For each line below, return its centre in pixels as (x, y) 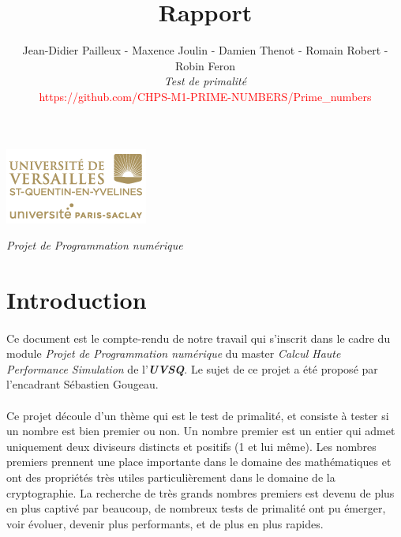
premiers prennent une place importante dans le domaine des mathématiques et (199, 462)
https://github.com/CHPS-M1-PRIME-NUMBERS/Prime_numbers (205, 96)
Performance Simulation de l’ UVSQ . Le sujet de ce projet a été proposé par (192, 368)
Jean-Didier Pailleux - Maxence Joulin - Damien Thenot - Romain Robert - (205, 50)
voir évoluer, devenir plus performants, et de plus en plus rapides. (165, 523)
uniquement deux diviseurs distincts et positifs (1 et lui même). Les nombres (191, 446)
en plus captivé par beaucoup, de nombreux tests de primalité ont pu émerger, (196, 508)
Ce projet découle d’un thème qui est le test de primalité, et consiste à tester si (198, 415)
